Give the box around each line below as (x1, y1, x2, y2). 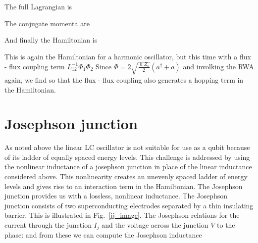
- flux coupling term (4, 61, 65, 71)
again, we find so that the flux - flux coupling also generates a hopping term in (4, 74, 244, 85)
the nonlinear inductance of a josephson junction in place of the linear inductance (4, 161, 252, 172)
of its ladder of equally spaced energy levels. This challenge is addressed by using (4, 151, 250, 162)
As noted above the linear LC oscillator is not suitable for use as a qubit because (4, 142, 250, 152)
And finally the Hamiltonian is (4, 35, 98, 45)
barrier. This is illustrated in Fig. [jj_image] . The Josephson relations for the (4, 210, 240, 220)
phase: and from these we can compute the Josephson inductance (4, 230, 202, 240)
